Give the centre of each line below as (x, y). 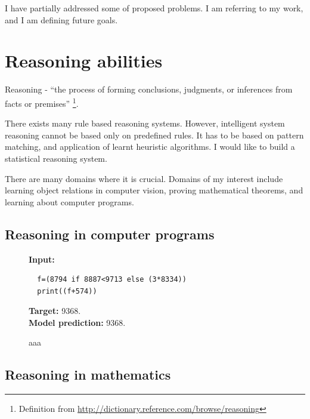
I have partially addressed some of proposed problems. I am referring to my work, (154, 8)
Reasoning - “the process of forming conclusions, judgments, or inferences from (149, 89)
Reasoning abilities (84, 61)
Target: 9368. (55, 311)
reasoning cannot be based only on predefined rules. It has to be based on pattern (154, 135)
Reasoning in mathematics (88, 375)
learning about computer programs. (69, 201)
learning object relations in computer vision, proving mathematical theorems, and (154, 190)
